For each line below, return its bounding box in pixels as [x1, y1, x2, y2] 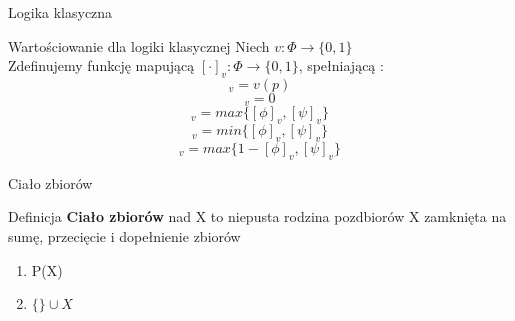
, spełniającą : [298, 55, 384, 76]
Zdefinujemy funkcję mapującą [8, 55, 195, 76]
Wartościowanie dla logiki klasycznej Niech [8, 35, 270, 56]
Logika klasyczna [8, 2, 113, 22]
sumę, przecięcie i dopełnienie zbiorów [8, 226, 241, 247]
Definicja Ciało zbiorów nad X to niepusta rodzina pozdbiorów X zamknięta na [8, 206, 507, 227]
